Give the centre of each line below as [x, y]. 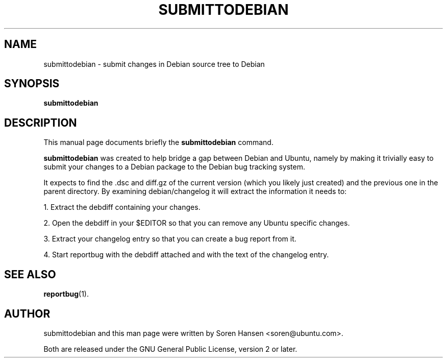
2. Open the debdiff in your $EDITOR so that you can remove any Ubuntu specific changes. [197, 223]
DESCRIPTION [41, 123]
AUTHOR [27, 313]
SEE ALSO [30, 274]
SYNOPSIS [32, 84]
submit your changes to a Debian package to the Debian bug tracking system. [174, 167]
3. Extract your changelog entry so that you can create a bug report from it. [170, 239]
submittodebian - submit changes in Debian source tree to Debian [154, 64]
